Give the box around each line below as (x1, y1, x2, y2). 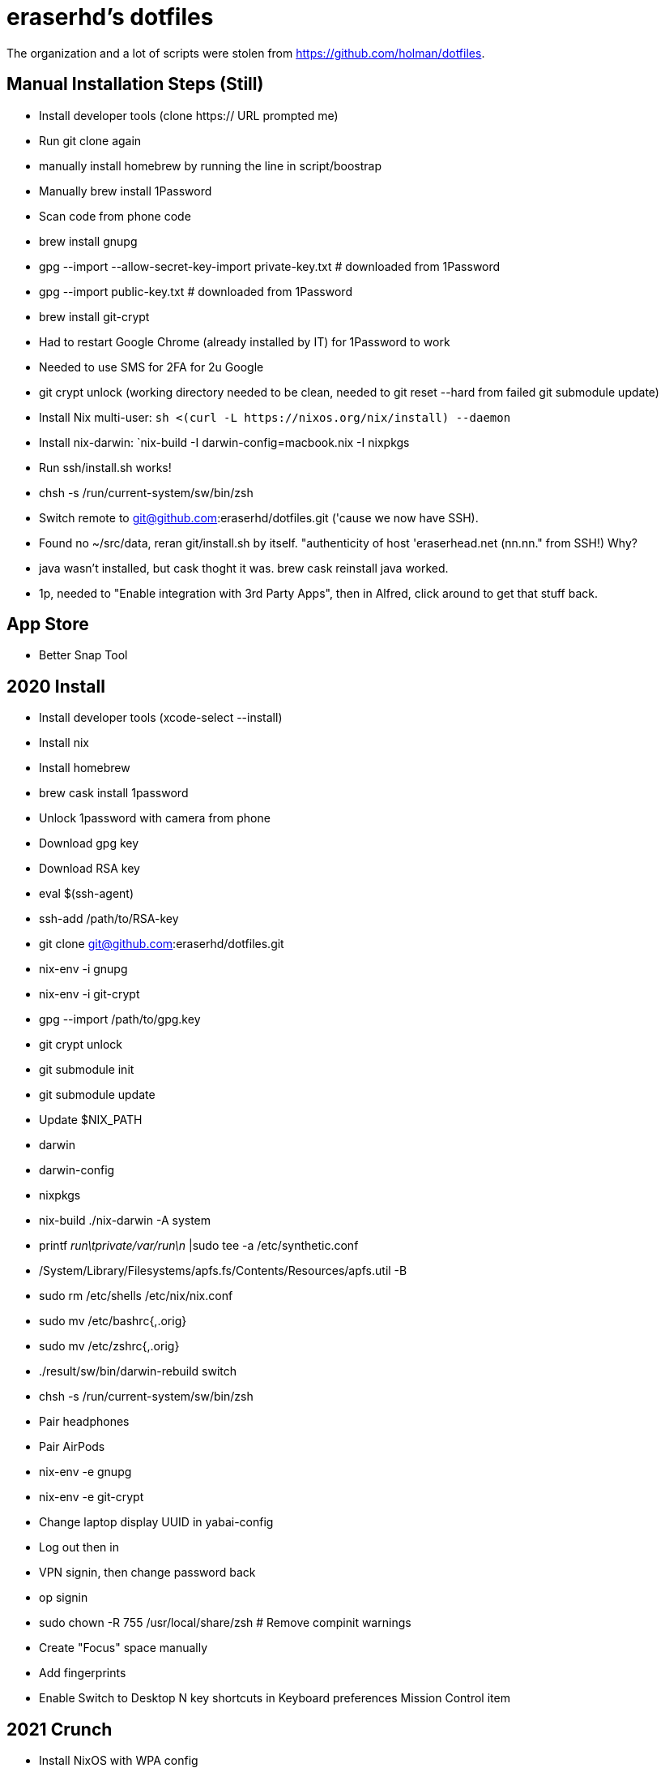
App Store (6, 614, 89, 635)
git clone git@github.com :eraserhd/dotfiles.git (39, 937, 284, 951)
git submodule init (39, 1062, 134, 1077)
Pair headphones (39, 1414, 130, 1429)
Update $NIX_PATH (39, 1113, 143, 1127)
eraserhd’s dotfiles (6, 3, 214, 31)
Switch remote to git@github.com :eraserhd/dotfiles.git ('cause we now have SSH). (39, 510, 479, 525)
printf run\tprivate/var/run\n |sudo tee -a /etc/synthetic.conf (39, 1238, 359, 1253)
